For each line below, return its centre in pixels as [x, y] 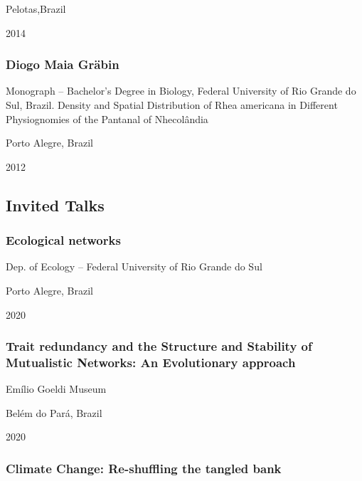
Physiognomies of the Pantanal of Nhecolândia [107, 118]
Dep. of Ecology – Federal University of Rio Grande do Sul [134, 266]
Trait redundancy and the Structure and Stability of [159, 346]
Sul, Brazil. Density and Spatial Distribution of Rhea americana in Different [172, 105]
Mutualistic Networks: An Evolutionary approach [151, 362]
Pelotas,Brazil [36, 9]
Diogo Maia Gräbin [63, 64]
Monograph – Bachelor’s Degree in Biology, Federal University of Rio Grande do [181, 91]
